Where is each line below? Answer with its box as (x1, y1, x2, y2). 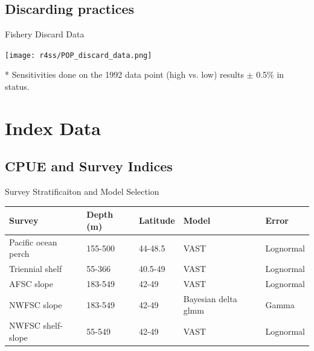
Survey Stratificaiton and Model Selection (5, 185, 159, 198)
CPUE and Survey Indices (5, 157, 173, 175)
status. (5, 80, 30, 93)
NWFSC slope (9, 298, 62, 311)
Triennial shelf (9, 262, 62, 275)
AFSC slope (9, 277, 53, 290)
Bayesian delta (183, 292, 237, 305)
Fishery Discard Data (5, 28, 85, 40)
